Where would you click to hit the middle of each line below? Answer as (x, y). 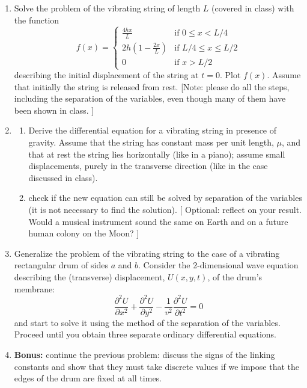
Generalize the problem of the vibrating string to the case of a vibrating (147, 253)
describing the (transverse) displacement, (90, 277)
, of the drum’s (235, 277)
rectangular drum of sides (61, 265)
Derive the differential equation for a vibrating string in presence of (153, 130)
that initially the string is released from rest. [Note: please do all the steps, (152, 86)
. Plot (230, 75)
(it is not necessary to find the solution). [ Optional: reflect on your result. (165, 210)
